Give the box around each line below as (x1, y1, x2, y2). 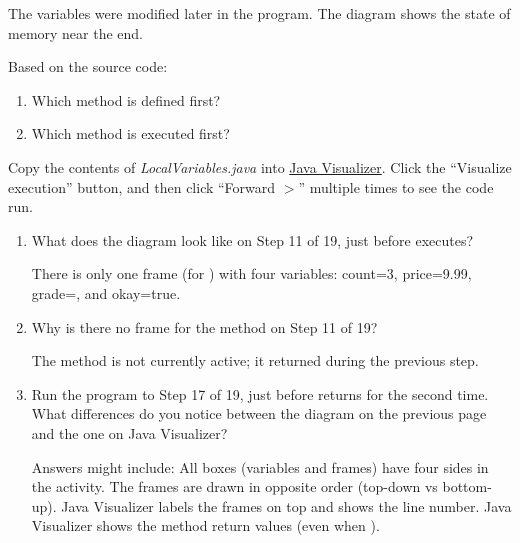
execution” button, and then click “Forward (8, 176, 276, 197)
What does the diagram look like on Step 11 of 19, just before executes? (31, 229, 474, 250)
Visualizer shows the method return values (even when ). (31, 515, 380, 536)
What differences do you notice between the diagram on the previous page (31, 403, 487, 424)
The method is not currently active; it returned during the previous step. (31, 350, 479, 371)
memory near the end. (8, 22, 144, 43)
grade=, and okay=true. (31, 282, 181, 303)
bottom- (442, 476, 492, 497)
